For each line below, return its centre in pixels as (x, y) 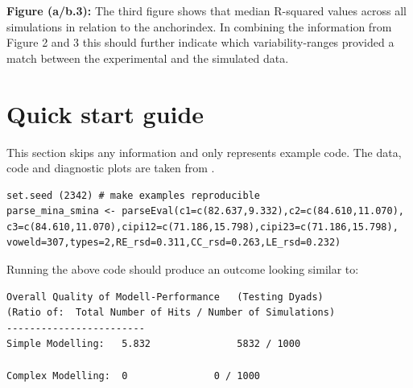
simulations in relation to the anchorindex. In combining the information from (199, 26)
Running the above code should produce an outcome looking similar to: (183, 269)
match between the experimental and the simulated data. (148, 58)
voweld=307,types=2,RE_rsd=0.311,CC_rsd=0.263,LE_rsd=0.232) (174, 243)
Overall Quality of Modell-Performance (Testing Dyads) (165, 297)
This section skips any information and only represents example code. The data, (204, 152)
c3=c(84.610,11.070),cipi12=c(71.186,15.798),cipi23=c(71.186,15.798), (202, 227)
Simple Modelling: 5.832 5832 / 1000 (154, 344)
